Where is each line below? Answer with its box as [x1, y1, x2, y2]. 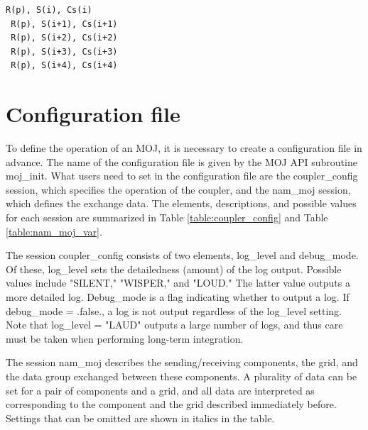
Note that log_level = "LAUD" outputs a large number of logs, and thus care [6, 317, 343, 332]
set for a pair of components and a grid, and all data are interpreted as [6, 382, 315, 397]
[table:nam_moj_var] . [6, 224, 102, 238]
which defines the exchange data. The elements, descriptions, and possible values [6, 196, 357, 211]
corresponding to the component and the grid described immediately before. [6, 397, 337, 412]
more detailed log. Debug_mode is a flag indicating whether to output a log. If [6, 290, 350, 304]
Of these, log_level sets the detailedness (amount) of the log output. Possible [6, 261, 342, 276]
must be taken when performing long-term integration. [6, 331, 244, 346]
